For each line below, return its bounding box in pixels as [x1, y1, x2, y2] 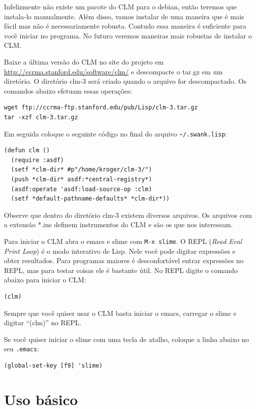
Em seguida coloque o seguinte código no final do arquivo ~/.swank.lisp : [4, 128, 227, 138]
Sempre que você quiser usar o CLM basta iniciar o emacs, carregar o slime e [4, 307, 237, 318]
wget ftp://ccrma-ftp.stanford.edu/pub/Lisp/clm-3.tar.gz [4, 104, 198, 111]
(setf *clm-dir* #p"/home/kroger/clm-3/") [11, 166, 152, 173]
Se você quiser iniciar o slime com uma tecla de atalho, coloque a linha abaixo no [4, 334, 249, 344]
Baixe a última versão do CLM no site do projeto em [4, 56, 164, 67]
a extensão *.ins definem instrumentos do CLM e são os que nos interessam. [4, 219, 233, 230]
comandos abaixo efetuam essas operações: [4, 85, 132, 96]
